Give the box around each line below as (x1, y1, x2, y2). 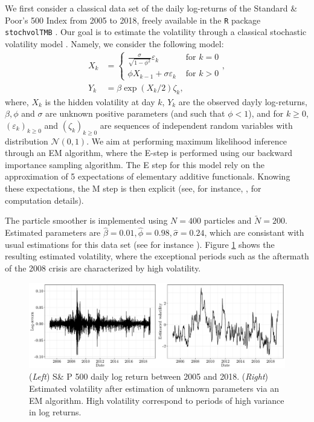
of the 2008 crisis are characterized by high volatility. (5, 261, 201, 274)
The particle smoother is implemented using (5, 214, 168, 227)
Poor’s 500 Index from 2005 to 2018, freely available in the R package (5, 13, 261, 26)
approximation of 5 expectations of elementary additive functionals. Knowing (5, 170, 290, 183)
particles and (203, 214, 252, 227)
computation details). (5, 193, 84, 206)
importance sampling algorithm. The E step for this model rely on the (5, 158, 264, 170)
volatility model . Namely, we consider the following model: (5, 37, 224, 50)
